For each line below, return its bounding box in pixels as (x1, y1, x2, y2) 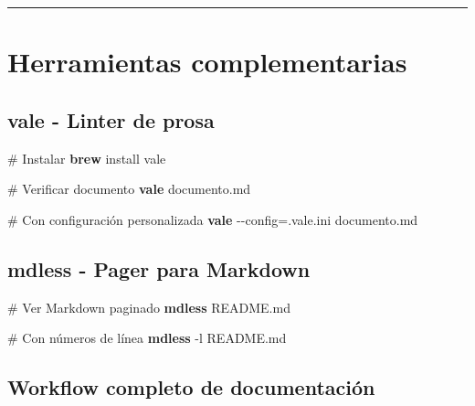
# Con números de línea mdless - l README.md (7, 328, 287, 347)
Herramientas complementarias (7, 43, 407, 80)
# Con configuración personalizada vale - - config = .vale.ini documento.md (7, 209, 418, 229)
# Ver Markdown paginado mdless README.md (7, 297, 290, 316)
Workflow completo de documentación (7, 373, 375, 401)
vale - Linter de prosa (7, 105, 215, 134)
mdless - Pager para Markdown (7, 254, 311, 283)
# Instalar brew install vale (7, 148, 166, 167)
